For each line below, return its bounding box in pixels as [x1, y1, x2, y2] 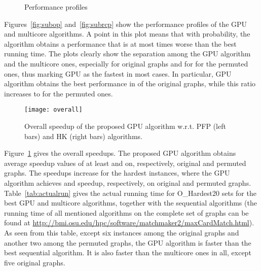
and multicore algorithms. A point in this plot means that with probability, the [4, 28, 250, 39]
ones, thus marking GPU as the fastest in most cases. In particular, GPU [4, 68, 232, 79]
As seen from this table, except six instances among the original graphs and [4, 227, 239, 238]
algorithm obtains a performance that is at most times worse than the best [4, 38, 237, 49]
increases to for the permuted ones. [4, 88, 113, 98]
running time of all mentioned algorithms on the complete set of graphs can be [4, 207, 249, 218]
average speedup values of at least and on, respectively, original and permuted [4, 157, 246, 168]
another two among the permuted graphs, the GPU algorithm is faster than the [4, 237, 251, 248]
